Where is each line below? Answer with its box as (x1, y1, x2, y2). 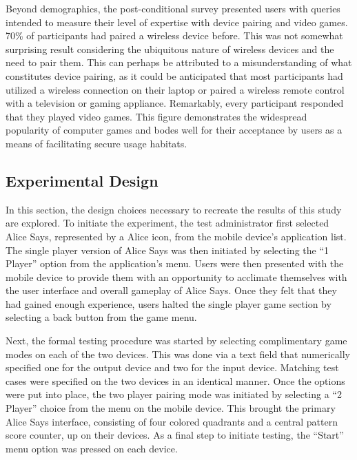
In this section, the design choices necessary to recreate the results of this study (6, 202, 342, 216)
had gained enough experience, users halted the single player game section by (6, 296, 331, 311)
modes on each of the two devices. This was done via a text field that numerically (6, 346, 351, 361)
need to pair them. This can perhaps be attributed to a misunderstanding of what (6, 55, 352, 70)
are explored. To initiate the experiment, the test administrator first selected (6, 216, 329, 230)
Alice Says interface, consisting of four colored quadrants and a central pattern (6, 414, 338, 428)
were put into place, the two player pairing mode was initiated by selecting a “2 (6, 387, 342, 401)
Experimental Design (6, 169, 159, 191)
